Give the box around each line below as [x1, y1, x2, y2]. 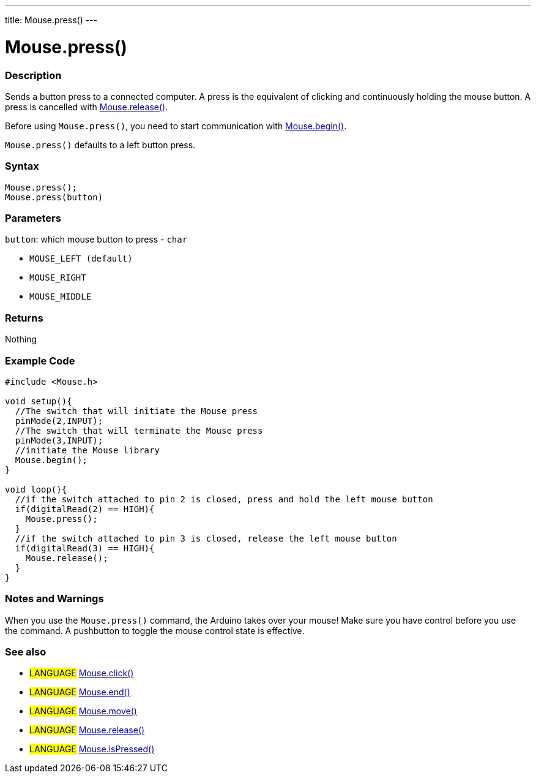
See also [5, 646, 47, 658]
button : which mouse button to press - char [5, 234, 188, 245]
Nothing [5, 334, 37, 345]
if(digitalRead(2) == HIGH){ [15, 504, 155, 514]
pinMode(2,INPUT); [15, 415, 103, 426]
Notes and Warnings [5, 592, 104, 605]
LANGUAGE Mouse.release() [29, 725, 145, 736]
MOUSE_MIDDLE [29, 292, 92, 302]
